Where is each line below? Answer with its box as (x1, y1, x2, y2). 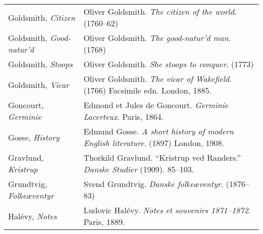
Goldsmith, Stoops (8, 58, 73, 70)
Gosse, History (8, 131, 60, 143)
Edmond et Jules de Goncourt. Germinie (83, 99, 229, 111)
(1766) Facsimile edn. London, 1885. (83, 84, 212, 96)
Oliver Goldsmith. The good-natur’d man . (83, 32, 231, 43)
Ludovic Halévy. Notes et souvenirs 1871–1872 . (83, 204, 251, 216)
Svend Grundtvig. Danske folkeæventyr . (83, 178, 224, 190)
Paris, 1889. (83, 216, 125, 227)
